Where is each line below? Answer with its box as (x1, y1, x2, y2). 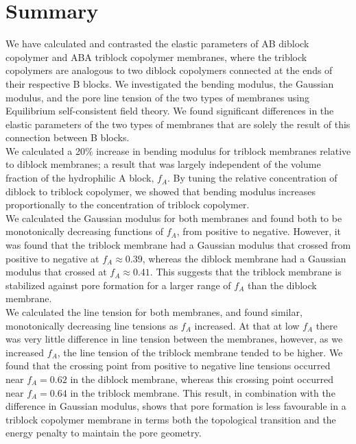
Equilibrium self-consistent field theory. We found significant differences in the (5, 103, 334, 118)
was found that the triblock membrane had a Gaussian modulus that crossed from (5, 238, 351, 252)
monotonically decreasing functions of (5, 224, 164, 238)
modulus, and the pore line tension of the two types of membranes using (5, 90, 310, 104)
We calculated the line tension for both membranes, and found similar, (5, 305, 302, 319)
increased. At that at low (194, 318, 300, 332)
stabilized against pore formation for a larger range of (5, 277, 231, 292)
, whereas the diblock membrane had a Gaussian (142, 251, 346, 265)
